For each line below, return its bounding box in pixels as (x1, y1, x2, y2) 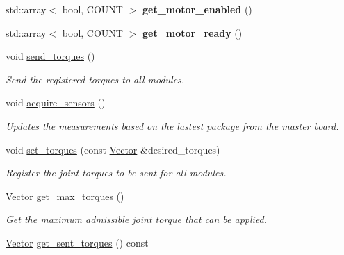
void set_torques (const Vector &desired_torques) (6, 142, 220, 156)
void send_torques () (6, 49, 95, 63)
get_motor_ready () (142, 25, 243, 40)
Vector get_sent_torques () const (6, 235, 149, 249)
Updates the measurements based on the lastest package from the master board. (6, 118, 339, 133)
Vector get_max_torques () (6, 188, 124, 203)
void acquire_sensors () (6, 95, 106, 110)
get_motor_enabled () (142, 2, 252, 16)
